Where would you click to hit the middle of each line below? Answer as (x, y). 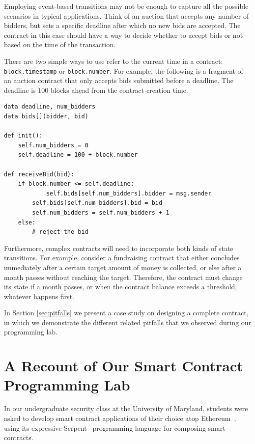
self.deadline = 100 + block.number (78, 155)
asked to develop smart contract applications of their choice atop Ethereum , (120, 418)
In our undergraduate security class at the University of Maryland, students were (126, 408)
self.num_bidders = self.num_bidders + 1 (101, 212)
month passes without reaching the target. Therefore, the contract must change (123, 277)
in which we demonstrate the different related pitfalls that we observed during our (127, 322)
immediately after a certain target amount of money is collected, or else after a (123, 267)
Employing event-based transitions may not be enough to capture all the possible (126, 6)
